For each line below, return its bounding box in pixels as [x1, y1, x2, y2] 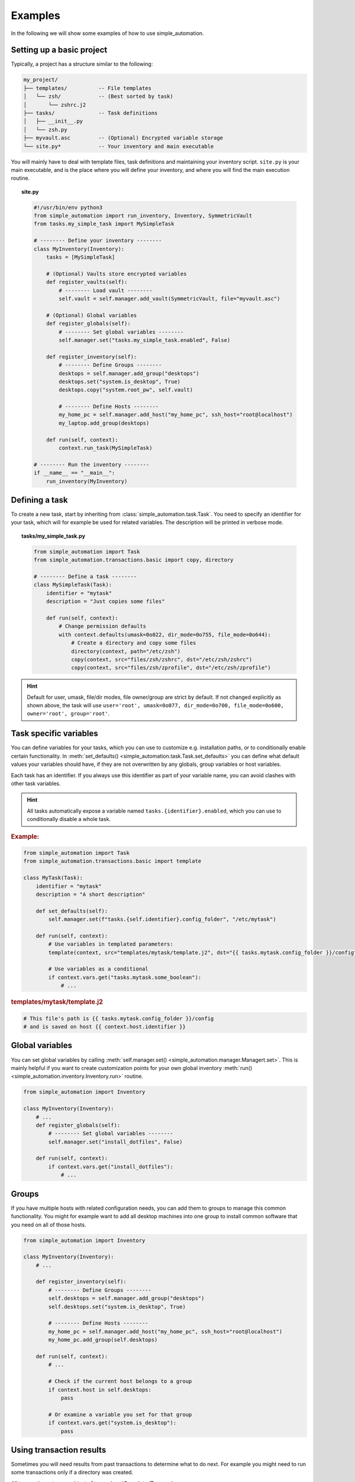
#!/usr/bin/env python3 [33, 204, 103, 210]
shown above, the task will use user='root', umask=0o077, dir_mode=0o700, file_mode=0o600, [27, 702, 284, 709]
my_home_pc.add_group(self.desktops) [48, 1337, 158, 1343]
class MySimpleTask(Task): [33, 582, 112, 588]
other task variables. [11, 780, 62, 787]
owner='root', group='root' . [27, 710, 110, 717]
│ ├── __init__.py [23, 118, 83, 124]
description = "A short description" [35, 891, 146, 897]
